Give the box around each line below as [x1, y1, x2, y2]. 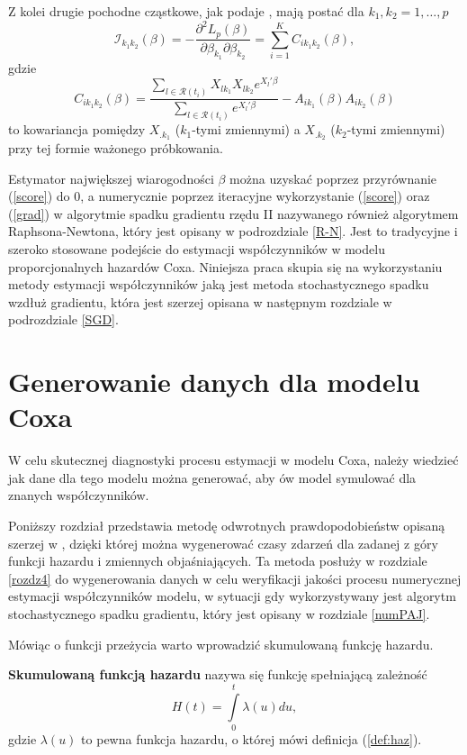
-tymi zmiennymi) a [192, 120, 301, 139]
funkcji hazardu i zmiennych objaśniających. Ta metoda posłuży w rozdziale [8, 551, 427, 570]
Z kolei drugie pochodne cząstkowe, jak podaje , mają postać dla [8, 2, 364, 20]
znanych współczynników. [8, 486, 149, 505]
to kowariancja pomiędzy [8, 120, 146, 139]
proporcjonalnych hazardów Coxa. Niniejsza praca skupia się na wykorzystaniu [8, 257, 443, 276]
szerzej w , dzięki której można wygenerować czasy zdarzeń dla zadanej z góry [8, 533, 438, 552]
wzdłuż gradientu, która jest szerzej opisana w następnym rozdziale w [8, 292, 392, 311]
